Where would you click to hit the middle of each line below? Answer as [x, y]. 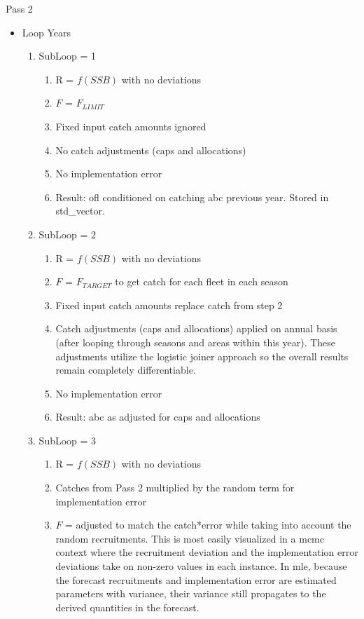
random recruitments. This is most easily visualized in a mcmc [190, 538]
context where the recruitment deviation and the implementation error [207, 552]
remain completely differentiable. [126, 370]
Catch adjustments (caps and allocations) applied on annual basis [196, 328]
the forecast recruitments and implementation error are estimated [196, 579]
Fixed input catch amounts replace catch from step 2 [169, 305]
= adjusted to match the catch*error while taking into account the [208, 525]
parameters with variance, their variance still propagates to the [191, 593]
